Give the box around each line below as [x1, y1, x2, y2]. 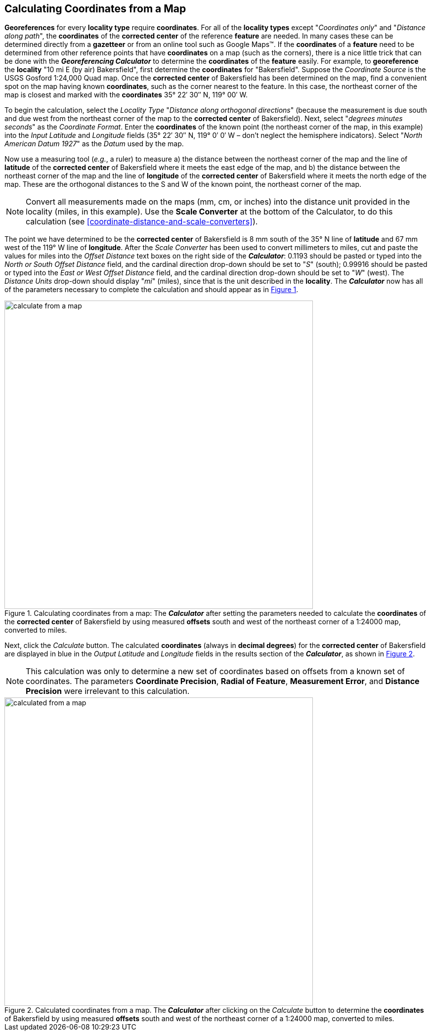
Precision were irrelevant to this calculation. [26, 686, 190, 696]
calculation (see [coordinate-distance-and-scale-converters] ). [26, 216, 258, 227]
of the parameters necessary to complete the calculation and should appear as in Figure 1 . [4, 285, 299, 294]
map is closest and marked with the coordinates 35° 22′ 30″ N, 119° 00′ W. [4, 90, 248, 99]
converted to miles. [4, 626, 67, 635]
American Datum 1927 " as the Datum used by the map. [4, 139, 184, 148]
